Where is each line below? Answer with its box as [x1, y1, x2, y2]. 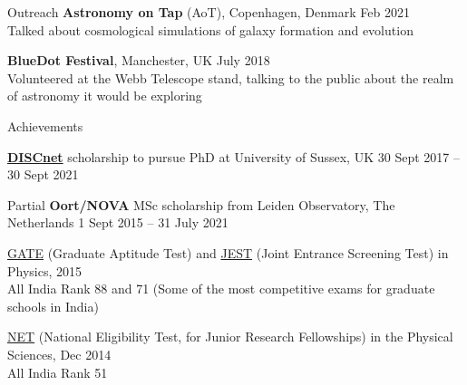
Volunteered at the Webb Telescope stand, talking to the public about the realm [7, 68, 454, 87]
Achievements [7, 116, 83, 135]
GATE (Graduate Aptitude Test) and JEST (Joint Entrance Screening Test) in [7, 243, 449, 262]
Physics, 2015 [7, 261, 83, 280]
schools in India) [7, 296, 99, 315]
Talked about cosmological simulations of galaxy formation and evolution [7, 20, 413, 39]
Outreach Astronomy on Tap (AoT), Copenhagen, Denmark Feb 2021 [7, 3, 410, 21]
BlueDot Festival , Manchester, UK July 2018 [7, 51, 270, 70]
